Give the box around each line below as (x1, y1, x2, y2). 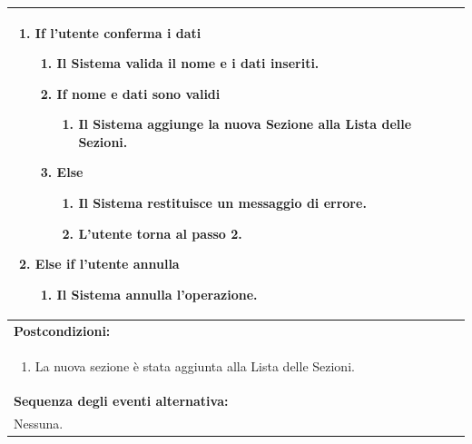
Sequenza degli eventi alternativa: (14, 391, 229, 410)
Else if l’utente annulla (34, 254, 180, 273)
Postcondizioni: (14, 321, 111, 340)
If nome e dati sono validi (56, 84, 221, 103)
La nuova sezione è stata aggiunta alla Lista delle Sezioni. (34, 356, 355, 375)
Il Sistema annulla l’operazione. (56, 284, 258, 303)
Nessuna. (14, 414, 64, 433)
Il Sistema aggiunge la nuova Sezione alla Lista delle (78, 114, 412, 133)
